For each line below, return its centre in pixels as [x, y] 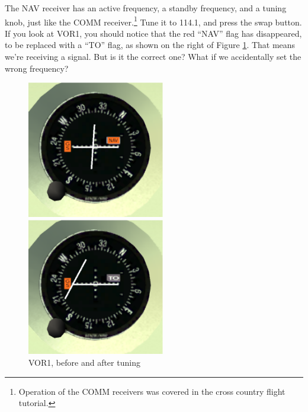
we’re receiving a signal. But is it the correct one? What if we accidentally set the [153, 57]
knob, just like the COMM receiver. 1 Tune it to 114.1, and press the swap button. [153, 21]
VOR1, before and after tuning [84, 362]
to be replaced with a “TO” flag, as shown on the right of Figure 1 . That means [150, 45]
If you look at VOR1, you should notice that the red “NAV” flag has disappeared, [153, 33]
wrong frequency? [37, 68]
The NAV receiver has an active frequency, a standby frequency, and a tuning [146, 8]
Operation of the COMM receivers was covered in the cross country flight [152, 391]
